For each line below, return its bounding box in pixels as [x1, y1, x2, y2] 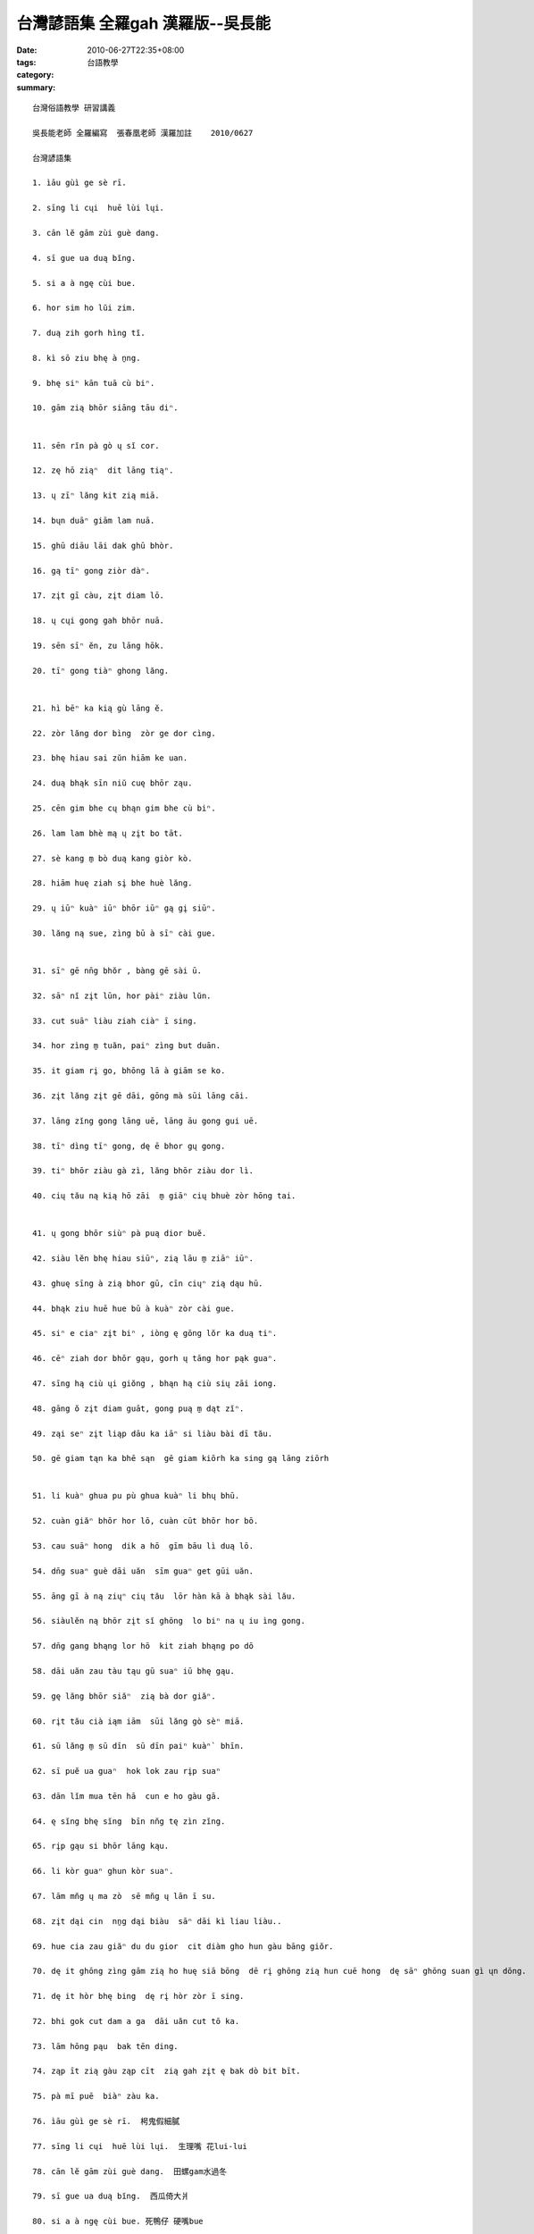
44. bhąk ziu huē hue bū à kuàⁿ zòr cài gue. [32, 1303, 236, 1314]
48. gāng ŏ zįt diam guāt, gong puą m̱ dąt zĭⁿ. [32, 1403, 245, 1414]
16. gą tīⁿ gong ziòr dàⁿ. [32, 566, 151, 575]
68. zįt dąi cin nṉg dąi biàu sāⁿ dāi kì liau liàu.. [32, 1916, 282, 1926]
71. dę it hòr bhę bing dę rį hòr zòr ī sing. [32, 1991, 245, 2002]
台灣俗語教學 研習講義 [32, 103, 116, 113]
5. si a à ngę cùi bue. [32, 278, 137, 288]
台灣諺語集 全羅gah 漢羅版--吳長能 [16, 13, 271, 33]
